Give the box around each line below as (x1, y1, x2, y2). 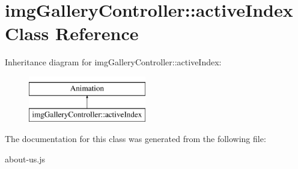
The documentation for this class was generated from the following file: (5, 132, 266, 145)
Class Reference (5, 21, 139, 46)
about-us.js (5, 152, 46, 165)
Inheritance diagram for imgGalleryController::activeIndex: (5, 56, 222, 68)
